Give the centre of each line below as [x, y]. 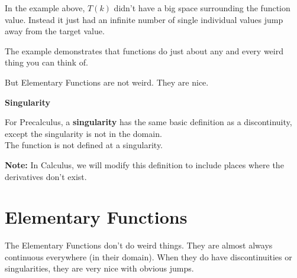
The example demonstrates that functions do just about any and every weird [144, 50]
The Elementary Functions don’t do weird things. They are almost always [139, 245]
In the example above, [45, 8]
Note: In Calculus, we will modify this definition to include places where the [144, 164]
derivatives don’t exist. [46, 176]
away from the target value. [55, 31]
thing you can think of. [46, 62]
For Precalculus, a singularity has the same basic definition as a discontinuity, [148, 122]
